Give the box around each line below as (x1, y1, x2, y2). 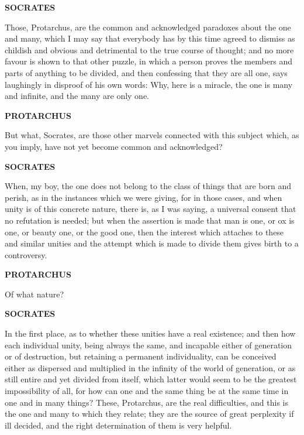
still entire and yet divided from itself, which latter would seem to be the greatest (5, 373, 297, 385)
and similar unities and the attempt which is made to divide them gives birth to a (5, 237, 299, 249)
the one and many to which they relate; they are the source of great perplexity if (5, 407, 294, 420)
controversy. (5, 248, 47, 261)
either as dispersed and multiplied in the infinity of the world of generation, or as (5, 361, 296, 374)
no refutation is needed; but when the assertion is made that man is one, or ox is (5, 214, 295, 226)
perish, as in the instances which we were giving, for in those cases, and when (5, 191, 282, 203)
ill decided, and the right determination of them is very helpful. (5, 419, 232, 431)
